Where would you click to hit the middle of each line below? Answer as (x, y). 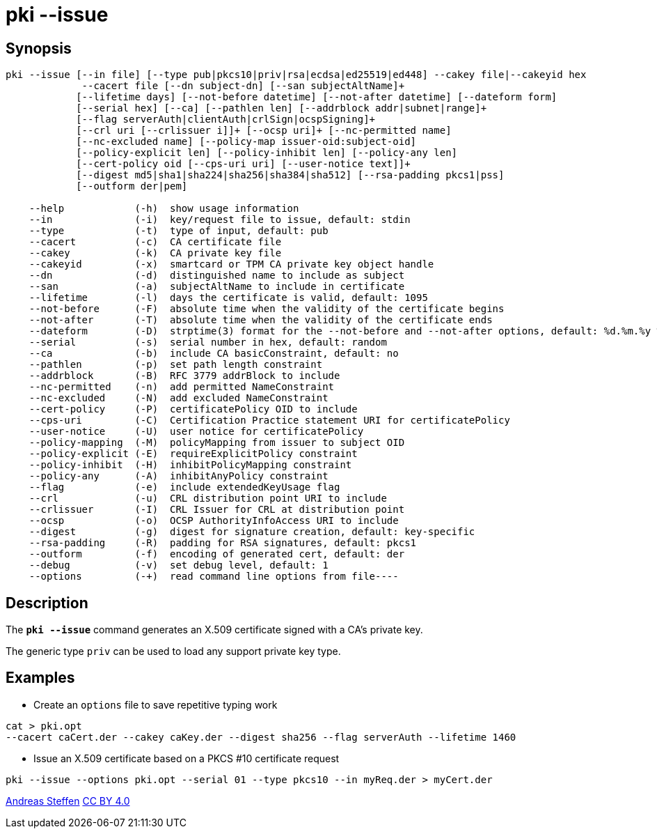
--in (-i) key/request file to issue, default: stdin (220, 220)
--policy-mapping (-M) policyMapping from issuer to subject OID (217, 443)
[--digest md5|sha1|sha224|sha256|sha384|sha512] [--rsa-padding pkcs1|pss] (290, 175)
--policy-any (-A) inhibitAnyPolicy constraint (179, 476)
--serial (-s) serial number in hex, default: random (208, 342)
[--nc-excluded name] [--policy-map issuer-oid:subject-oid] (246, 142)
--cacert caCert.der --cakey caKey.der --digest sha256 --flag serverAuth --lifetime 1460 (261, 737)
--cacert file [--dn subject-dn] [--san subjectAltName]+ (243, 86)
